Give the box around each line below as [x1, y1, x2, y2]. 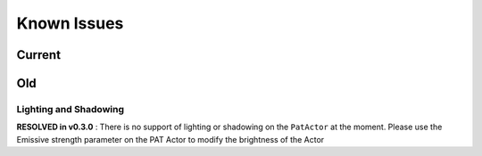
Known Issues [16, 13, 124, 33]
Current [16, 47, 62, 62]
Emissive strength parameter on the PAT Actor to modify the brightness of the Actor [16, 134, 325, 144]
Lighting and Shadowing [16, 103, 125, 115]
